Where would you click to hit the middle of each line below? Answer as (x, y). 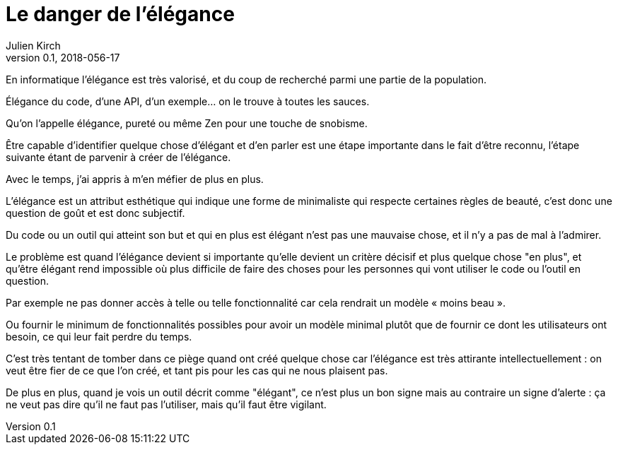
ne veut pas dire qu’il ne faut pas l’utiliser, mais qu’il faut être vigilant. (166, 404)
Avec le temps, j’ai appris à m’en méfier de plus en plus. (135, 179)
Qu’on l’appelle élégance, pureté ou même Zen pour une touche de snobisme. (187, 123)
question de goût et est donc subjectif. (95, 213)
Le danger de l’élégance (120, 14)
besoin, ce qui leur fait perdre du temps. (99, 336)
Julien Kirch (33, 45)
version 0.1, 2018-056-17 (63, 57)
